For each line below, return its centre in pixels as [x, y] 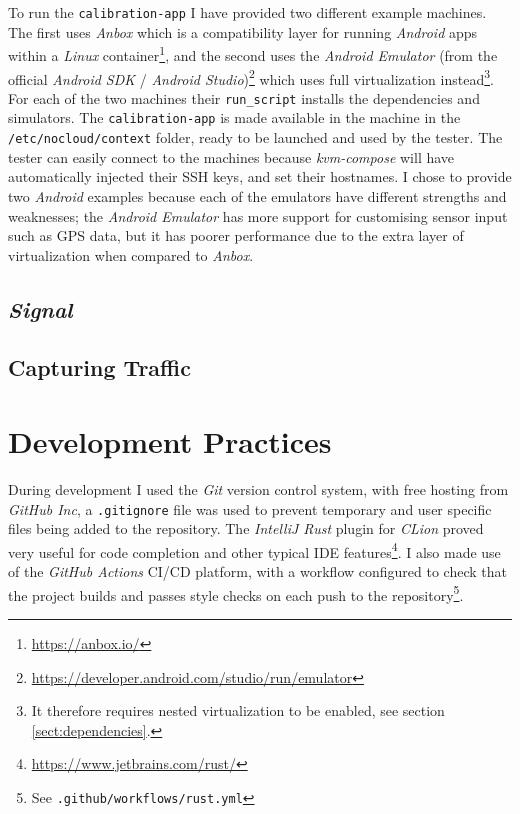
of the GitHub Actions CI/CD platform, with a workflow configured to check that [257, 571]
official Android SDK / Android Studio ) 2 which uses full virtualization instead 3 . [251, 77]
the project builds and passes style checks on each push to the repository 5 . [236, 593]
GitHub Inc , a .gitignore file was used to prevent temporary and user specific [250, 508]
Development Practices [170, 441]
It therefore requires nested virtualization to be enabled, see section [238, 710]
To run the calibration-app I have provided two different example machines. [247, 12]
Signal [40, 308]
